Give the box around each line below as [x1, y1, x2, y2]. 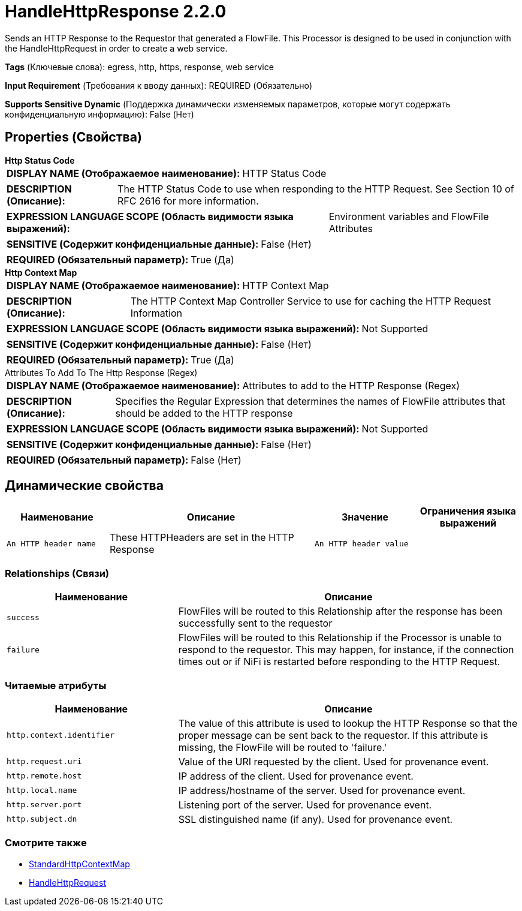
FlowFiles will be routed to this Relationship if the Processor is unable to [178, 632, 502, 644]
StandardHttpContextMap [29, 858, 130, 869]
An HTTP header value [315, 539, 409, 548]
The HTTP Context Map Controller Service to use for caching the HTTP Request [130, 294, 491, 307]
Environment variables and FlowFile [328, 210, 489, 223]
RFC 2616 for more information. [117, 194, 259, 207]
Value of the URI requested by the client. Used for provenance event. [178, 755, 489, 768]
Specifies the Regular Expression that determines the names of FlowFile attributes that [115, 395, 506, 407]
